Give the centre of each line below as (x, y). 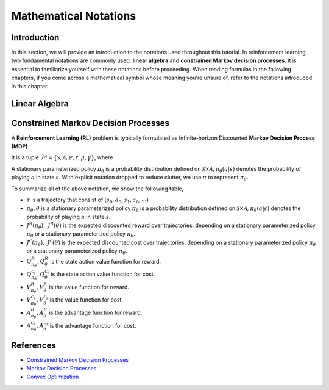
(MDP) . (20, 146)
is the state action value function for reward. (105, 261)
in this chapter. (30, 86)
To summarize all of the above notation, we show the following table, (97, 189)
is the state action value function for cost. (103, 274)
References (34, 345)
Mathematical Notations (74, 16)
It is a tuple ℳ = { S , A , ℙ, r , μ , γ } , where (62, 157)
